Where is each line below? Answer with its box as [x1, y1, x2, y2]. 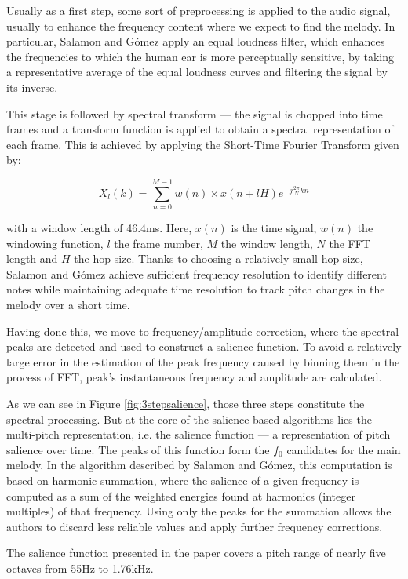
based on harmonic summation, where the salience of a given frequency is [6, 472, 359, 488]
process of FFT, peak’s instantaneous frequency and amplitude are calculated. [6, 369, 382, 385]
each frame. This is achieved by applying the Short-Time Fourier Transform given [6, 136, 399, 152]
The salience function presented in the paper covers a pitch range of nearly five [6, 544, 386, 561]
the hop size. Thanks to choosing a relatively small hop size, [74, 250, 363, 267]
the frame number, [114, 235, 203, 251]
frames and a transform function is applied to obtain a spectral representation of [6, 121, 394, 137]
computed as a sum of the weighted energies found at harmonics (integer [6, 487, 355, 504]
